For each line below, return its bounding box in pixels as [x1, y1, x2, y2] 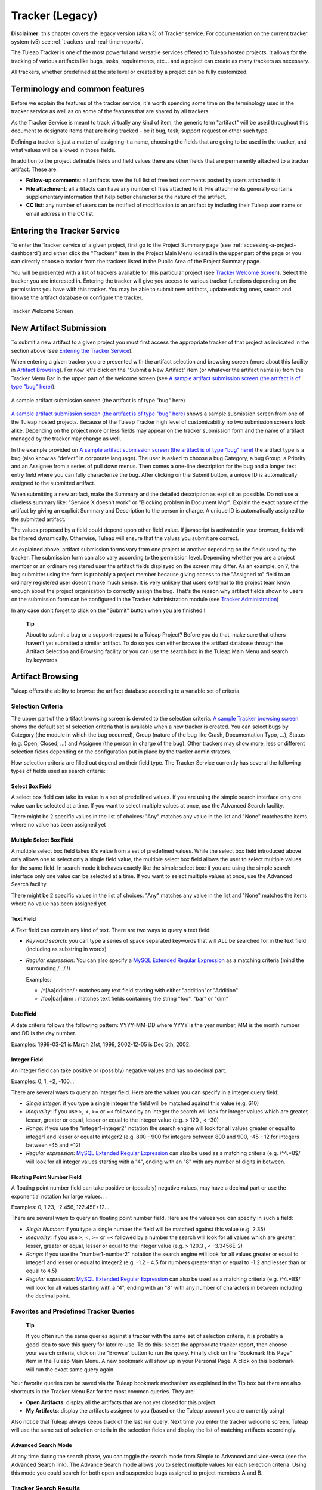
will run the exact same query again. [26, 1365, 116, 1373]
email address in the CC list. [26, 210, 95, 217]
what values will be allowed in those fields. [11, 146, 116, 153]
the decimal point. [26, 1292, 70, 1299]
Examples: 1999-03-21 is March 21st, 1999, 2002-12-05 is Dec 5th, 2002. [11, 1041, 191, 1048]
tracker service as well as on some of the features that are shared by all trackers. [11, 108, 210, 115]
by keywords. [26, 656, 59, 663]
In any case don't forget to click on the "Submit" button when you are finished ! [11, 607, 206, 614]
